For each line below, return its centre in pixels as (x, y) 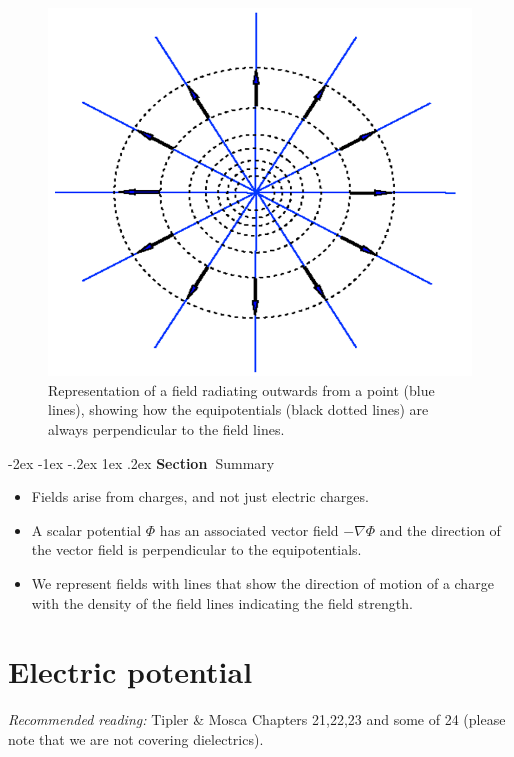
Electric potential (130, 671)
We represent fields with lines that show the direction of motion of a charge (262, 582)
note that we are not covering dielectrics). (136, 738)
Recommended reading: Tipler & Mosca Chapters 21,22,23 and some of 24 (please (257, 719)
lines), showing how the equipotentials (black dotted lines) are (238, 409)
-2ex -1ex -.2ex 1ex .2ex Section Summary (141, 462)
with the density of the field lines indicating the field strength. (222, 602)
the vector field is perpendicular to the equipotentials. (196, 549)
